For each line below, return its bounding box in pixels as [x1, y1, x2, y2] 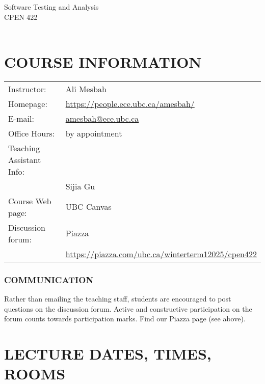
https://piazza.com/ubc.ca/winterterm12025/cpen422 [65, 248, 257, 260]
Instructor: [8, 83, 46, 95]
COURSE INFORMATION [4, 51, 202, 72]
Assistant [8, 153, 41, 166]
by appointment [65, 127, 122, 139]
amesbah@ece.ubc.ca [65, 112, 139, 124]
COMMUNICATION [4, 273, 94, 286]
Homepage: [8, 97, 47, 109]
